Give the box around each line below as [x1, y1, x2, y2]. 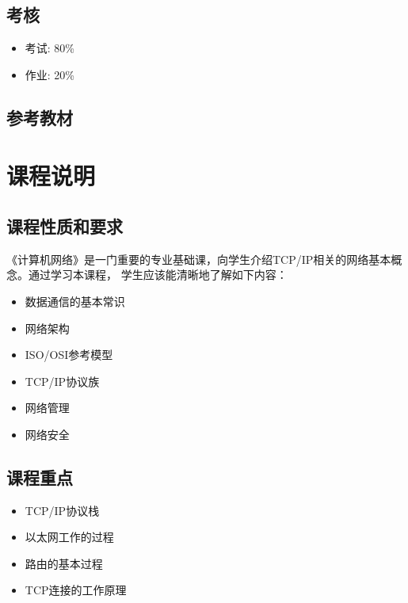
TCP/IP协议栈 [25, 502, 100, 518]
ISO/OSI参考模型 [25, 346, 113, 363]
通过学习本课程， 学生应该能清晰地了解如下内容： [28, 266, 288, 283]
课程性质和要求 [6, 213, 123, 238]
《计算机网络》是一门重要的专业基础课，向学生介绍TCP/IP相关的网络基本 [6, 250, 391, 267]
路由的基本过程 [25, 555, 103, 571]
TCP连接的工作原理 [25, 582, 127, 598]
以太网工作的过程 [25, 529, 114, 545]
